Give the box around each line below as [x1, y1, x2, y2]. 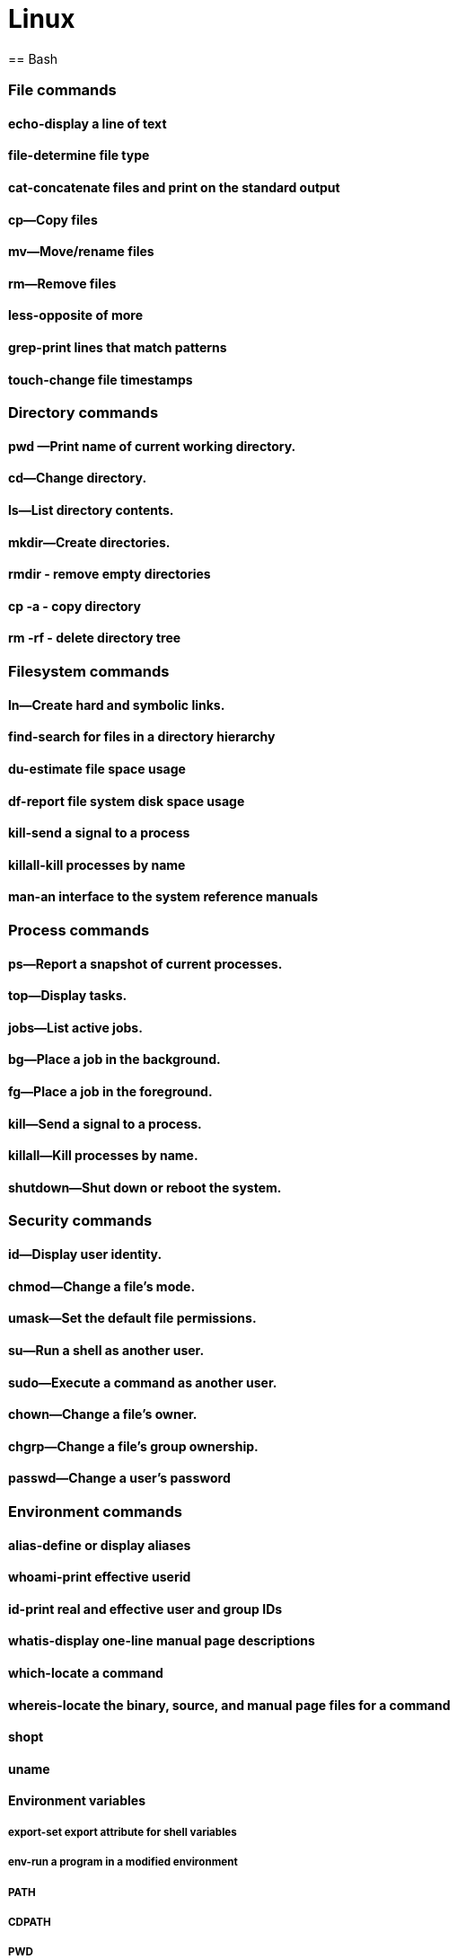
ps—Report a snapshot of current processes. [8, 955, 283, 971]
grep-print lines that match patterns [8, 340, 227, 355]
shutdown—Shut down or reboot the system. [8, 1179, 282, 1195]
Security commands [8, 1211, 153, 1230]
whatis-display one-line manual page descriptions [8, 1633, 315, 1649]
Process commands [8, 920, 150, 939]
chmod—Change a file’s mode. [8, 1278, 196, 1294]
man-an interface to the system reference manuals [8, 889, 319, 905]
